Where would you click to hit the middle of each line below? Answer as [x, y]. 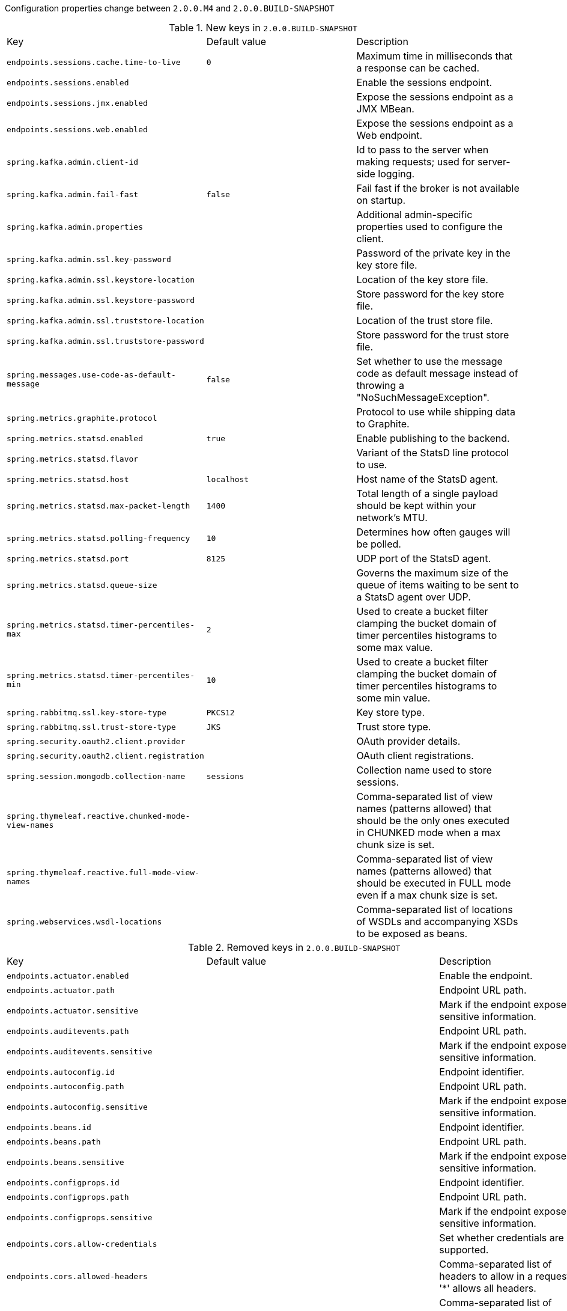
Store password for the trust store [433, 335]
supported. [464, 1250]
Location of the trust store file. [425, 320]
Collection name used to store [424, 770]
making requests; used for [416, 162]
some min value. [393, 698]
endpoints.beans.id [49, 1127]
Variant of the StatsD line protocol [432, 453]
